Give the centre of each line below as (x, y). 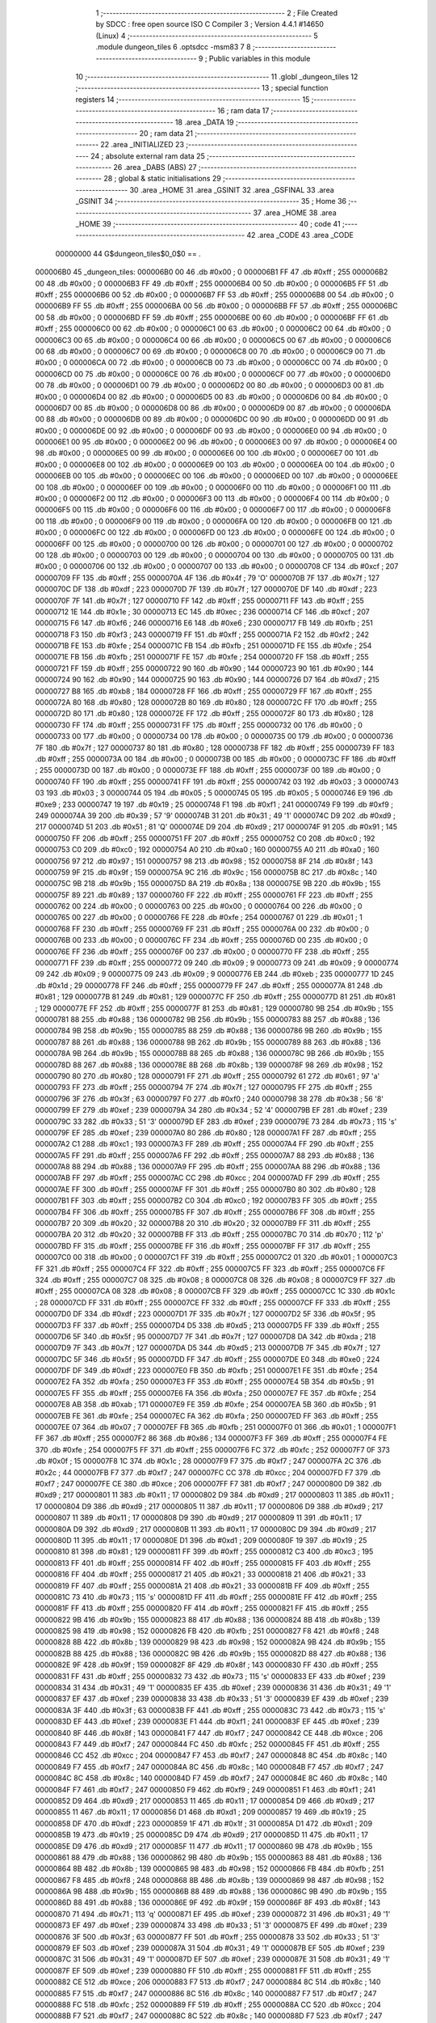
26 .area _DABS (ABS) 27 (155, 168)
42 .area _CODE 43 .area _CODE (300, 235)
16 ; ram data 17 (243, 111)
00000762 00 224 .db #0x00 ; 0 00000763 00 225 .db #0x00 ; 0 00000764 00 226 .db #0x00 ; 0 (199, 906)
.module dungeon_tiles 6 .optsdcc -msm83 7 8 (173, 47)
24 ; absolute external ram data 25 (147, 156)
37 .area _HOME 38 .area (295, 212)
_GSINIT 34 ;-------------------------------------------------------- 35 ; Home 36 (211, 201)
